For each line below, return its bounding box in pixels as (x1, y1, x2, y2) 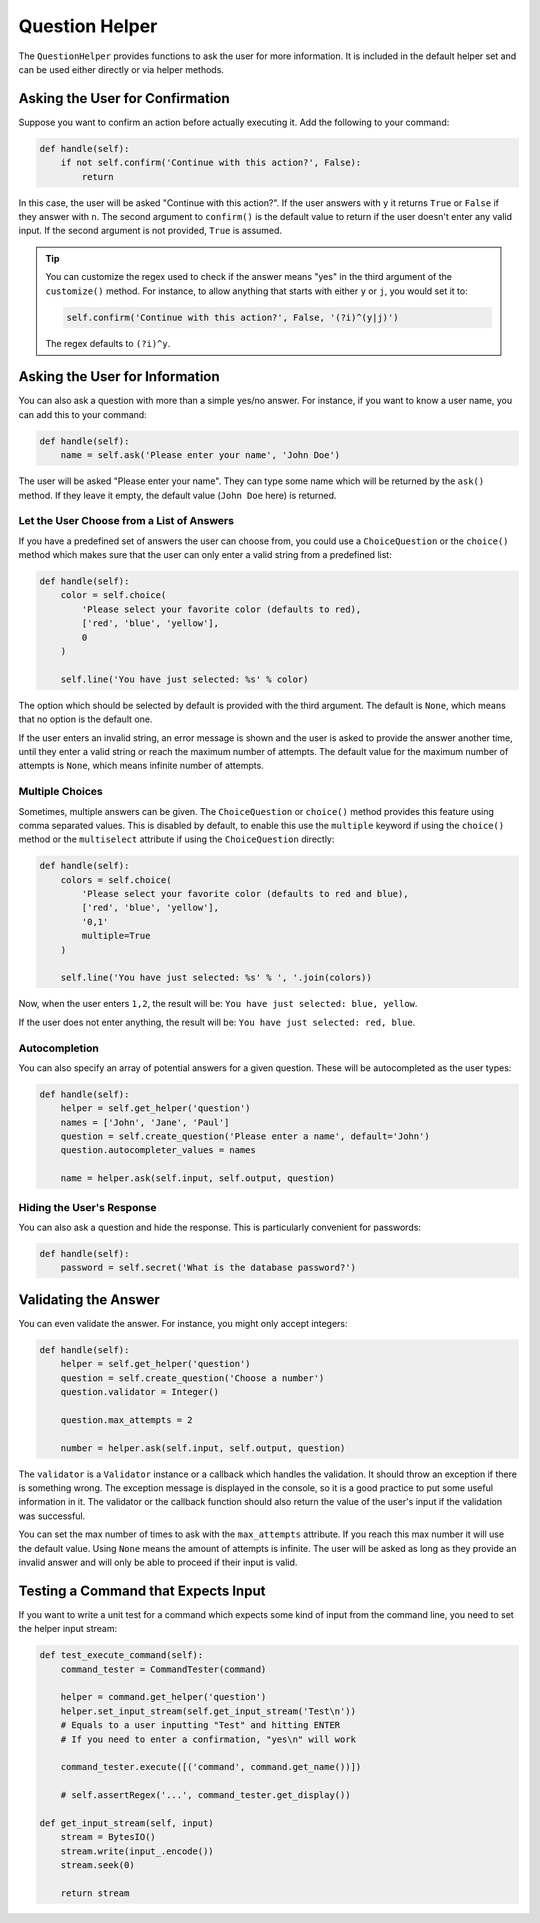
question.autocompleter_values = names (60, 1145, 257, 1156)
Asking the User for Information (18, 368, 220, 385)
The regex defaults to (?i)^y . (45, 337, 171, 349)
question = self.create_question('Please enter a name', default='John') (60, 1131, 430, 1142)
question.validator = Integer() (60, 1386, 220, 1397)
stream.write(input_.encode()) (60, 1845, 214, 1857)
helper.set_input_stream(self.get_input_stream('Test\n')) (60, 1705, 357, 1717)
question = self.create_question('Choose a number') (60, 1372, 325, 1384)
